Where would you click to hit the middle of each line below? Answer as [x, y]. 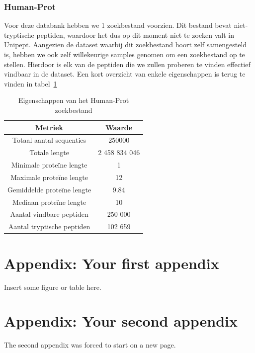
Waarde [119, 127]
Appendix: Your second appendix [121, 321]
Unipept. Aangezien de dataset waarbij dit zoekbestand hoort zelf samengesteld [126, 44]
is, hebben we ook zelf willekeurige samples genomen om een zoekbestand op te [125, 54]
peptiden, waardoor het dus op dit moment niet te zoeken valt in [135, 35]
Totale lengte [49, 152]
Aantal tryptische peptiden [49, 226]
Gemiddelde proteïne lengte [49, 189]
